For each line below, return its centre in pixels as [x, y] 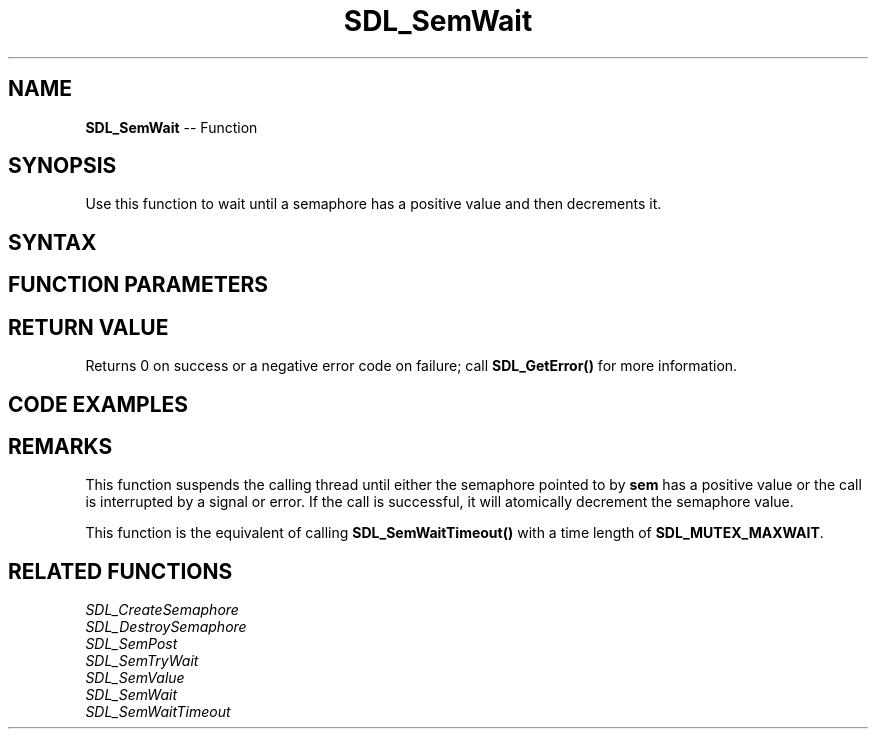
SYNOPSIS [62, 166]
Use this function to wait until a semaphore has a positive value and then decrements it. [373, 204]
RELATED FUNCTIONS [120, 571]
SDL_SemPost [131, 644]
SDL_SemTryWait [142, 661]
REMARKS [60, 446]
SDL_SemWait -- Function [171, 127]
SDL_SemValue [135, 678]
